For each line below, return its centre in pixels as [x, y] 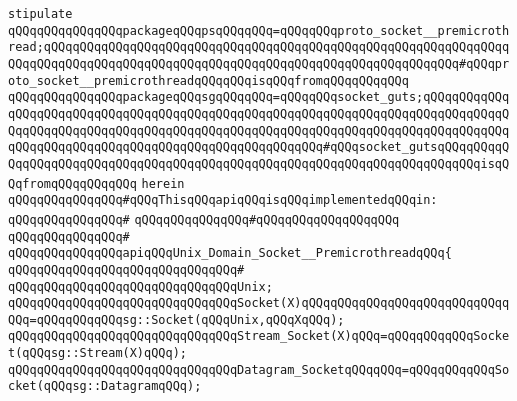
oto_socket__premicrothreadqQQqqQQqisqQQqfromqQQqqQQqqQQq [208, 80]
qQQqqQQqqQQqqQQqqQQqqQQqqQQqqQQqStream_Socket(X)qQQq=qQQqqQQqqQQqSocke [259, 336]
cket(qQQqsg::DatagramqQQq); [105, 386]
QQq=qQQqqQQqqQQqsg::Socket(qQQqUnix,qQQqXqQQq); [176, 319]
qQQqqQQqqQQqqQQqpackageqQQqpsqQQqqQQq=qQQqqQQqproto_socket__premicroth [259, 30]
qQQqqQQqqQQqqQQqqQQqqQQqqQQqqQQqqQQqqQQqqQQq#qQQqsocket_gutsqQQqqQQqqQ [259, 147]
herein [163, 183]
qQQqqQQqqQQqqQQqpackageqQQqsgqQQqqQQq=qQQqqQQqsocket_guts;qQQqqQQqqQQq [259, 97]
